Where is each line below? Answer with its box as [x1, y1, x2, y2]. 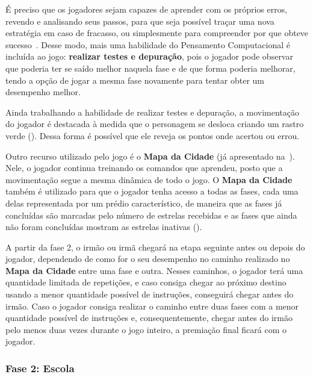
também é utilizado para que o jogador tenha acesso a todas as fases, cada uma [5, 185, 299, 198]
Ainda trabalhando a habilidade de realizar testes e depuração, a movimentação [5, 105, 299, 118]
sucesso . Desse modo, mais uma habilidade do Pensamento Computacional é [5, 38, 290, 51]
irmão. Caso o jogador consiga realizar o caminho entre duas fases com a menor [5, 299, 299, 312]
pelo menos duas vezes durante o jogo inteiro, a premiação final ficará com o [5, 323, 287, 335]
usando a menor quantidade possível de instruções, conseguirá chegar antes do [5, 288, 294, 301]
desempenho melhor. [5, 86, 81, 98]
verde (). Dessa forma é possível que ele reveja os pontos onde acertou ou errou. [5, 129, 300, 142]
